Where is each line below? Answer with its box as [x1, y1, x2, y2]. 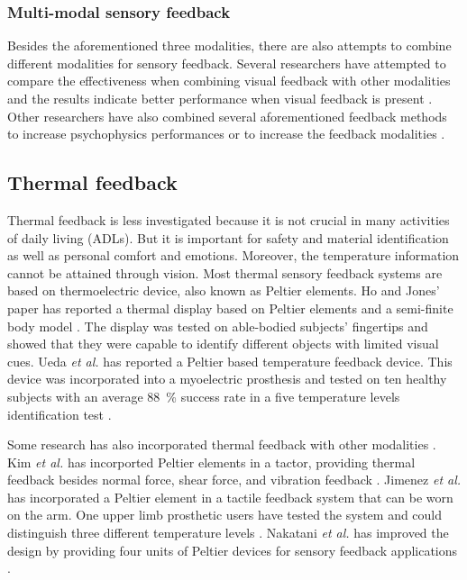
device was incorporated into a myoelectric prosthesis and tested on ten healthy [7, 369, 447, 388]
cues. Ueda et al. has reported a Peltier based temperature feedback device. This [7, 351, 453, 370]
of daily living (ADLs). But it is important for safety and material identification [7, 228, 449, 247]
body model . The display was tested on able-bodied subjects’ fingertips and [7, 316, 428, 335]
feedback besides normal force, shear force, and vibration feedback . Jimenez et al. [7, 470, 462, 489]
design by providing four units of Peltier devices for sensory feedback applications [7, 540, 458, 559]
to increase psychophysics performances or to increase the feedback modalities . [7, 124, 445, 143]
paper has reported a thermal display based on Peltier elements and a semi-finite [7, 298, 453, 317]
